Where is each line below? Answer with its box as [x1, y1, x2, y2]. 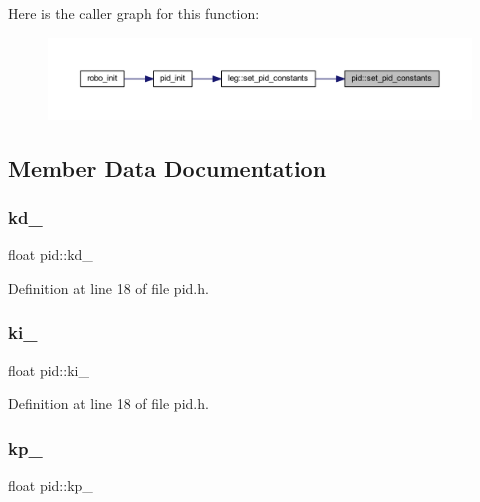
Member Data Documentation [8, 152, 327, 183]
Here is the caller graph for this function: [8, 3, 260, 23]
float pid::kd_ [8, 244, 93, 265]
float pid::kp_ [8, 474, 93, 495]
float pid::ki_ [8, 359, 89, 380]
